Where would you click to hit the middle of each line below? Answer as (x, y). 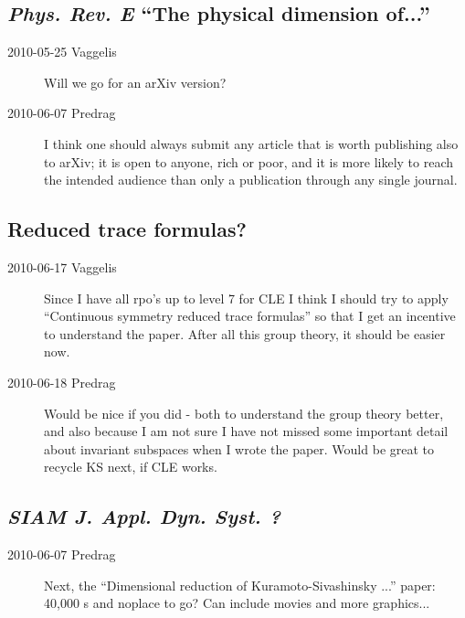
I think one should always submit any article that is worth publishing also (251, 143)
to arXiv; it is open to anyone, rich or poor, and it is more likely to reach (248, 161)
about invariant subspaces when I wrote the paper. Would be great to (239, 448)
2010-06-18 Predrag (62, 382)
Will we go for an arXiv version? (135, 82)
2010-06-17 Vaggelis (62, 266)
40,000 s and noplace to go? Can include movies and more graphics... (237, 603)
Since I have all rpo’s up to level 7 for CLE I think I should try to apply (246, 298)
